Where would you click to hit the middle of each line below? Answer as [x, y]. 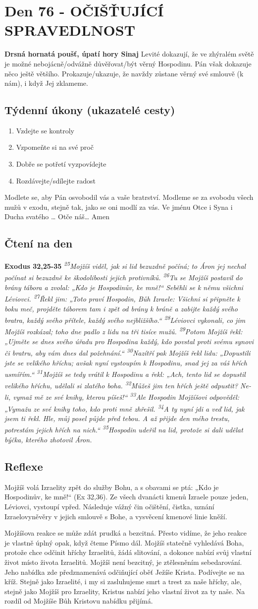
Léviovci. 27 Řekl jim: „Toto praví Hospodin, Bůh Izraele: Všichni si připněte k [122, 298]
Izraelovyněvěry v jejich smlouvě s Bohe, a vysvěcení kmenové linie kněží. [116, 516]
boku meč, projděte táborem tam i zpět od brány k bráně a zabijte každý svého [121, 308]
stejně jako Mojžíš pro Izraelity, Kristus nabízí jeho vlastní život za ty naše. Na [125, 591]
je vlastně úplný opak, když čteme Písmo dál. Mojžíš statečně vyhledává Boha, [124, 542]
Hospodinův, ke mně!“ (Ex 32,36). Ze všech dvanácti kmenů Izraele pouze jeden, [127, 497]
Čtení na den [39, 243]
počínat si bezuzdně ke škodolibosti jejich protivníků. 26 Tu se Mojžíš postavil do [124, 277]
